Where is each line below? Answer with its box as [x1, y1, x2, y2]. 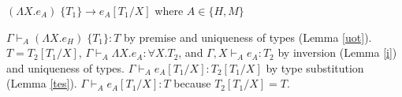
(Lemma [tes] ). [6, 75, 77, 91]
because [173, 75, 211, 91]
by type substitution [266, 59, 364, 76]
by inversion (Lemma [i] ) [277, 44, 397, 61]
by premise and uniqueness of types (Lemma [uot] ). [124, 28, 372, 45]
